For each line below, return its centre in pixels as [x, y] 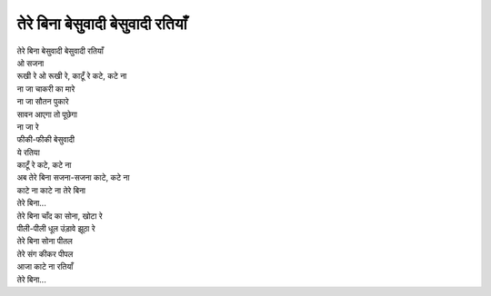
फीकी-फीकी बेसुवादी [45, 140]
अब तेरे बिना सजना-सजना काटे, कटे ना [73, 178]
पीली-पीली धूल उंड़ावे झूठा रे [56, 229]
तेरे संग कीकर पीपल [45, 253]
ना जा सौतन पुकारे [43, 102]
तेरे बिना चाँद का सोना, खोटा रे [60, 216]
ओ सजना [30, 63]
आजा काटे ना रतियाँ [45, 267]
